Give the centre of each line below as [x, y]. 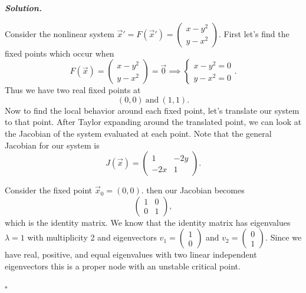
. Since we [284, 237]
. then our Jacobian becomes [193, 190]
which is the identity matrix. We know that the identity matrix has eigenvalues [148, 222]
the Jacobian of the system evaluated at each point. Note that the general [138, 133]
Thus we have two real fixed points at [73, 90]
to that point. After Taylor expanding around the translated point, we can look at [153, 122]
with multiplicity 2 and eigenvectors [92, 237]
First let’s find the [256, 33]
